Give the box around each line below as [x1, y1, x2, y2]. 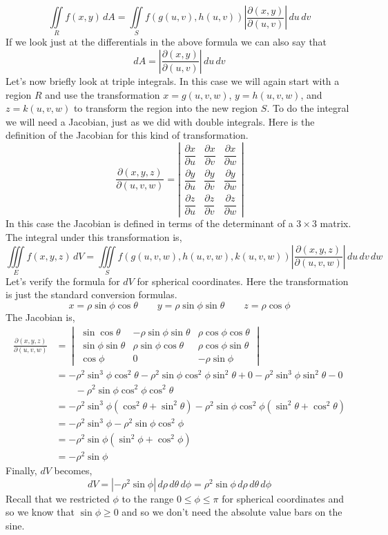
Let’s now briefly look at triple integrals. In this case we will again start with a [6, 73, 340, 88]
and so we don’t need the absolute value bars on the [122, 505, 342, 519]
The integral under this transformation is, [6, 229, 182, 244]
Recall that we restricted [6, 491, 110, 505]
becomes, [54, 463, 93, 478]
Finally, [6, 463, 37, 478]
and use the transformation [45, 87, 160, 101]
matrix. [320, 216, 351, 231]
